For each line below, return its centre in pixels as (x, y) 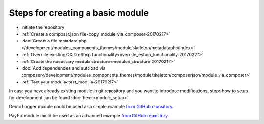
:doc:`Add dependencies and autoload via (63, 68)
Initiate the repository (43, 27)
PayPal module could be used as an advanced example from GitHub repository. (89, 116)
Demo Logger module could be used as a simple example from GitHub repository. (91, 106)
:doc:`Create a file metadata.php (54, 41)
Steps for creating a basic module (79, 13)
